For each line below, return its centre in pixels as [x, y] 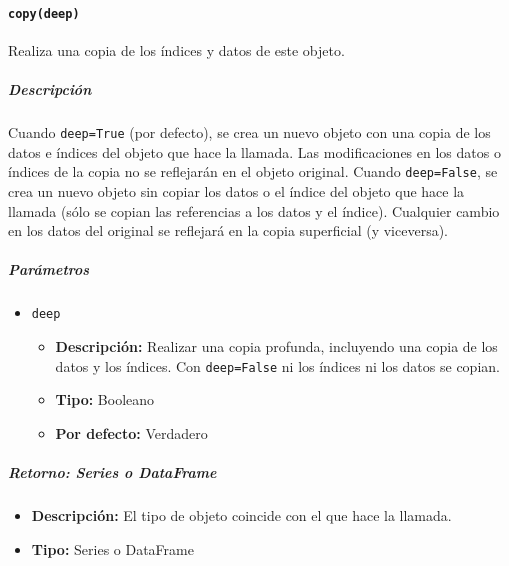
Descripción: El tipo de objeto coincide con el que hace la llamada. [241, 514]
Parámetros [49, 269]
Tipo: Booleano [105, 399]
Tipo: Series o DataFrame [112, 548]
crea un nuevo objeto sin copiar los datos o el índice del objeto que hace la [236, 190]
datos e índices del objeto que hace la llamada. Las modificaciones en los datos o [254, 151]
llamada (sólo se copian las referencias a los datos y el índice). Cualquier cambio [254, 210]
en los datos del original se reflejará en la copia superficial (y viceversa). [228, 230]
